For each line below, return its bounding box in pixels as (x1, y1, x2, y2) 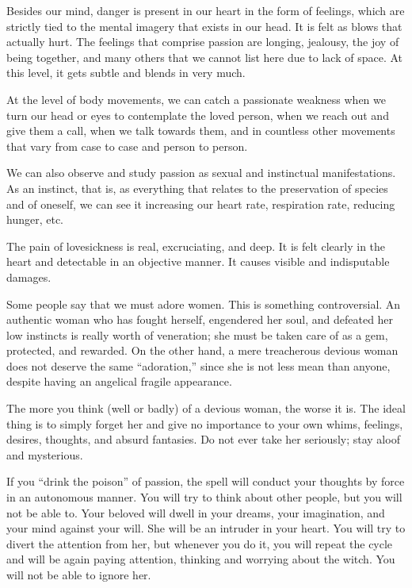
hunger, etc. (6, 211, 63, 228)
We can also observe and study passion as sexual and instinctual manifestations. (6, 164, 396, 181)
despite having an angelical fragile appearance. (6, 373, 232, 390)
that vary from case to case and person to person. (6, 137, 248, 154)
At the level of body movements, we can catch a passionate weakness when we (6, 90, 386, 107)
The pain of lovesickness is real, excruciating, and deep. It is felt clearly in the (6, 237, 386, 254)
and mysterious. (6, 446, 83, 463)
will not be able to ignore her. (6, 567, 151, 582)
